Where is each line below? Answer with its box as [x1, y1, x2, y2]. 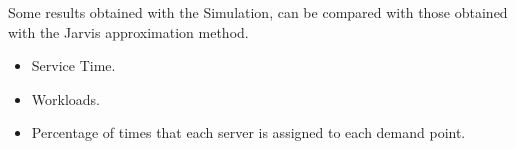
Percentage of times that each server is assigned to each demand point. [31, 122, 466, 143]
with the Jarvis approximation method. [8, 21, 249, 42]
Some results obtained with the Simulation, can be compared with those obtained [8, 2, 508, 22]
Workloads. [31, 88, 100, 109]
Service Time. [31, 55, 116, 76]
